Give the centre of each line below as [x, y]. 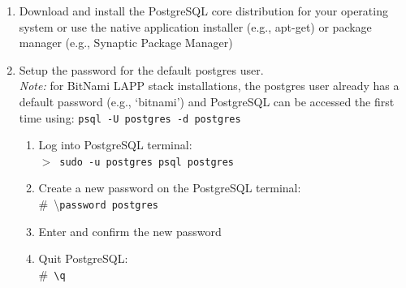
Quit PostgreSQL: [83, 258]
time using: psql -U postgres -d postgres [130, 117]
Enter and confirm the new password [130, 231]
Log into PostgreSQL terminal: [115, 145]
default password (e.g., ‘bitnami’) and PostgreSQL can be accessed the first [207, 101]
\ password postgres [106, 204]
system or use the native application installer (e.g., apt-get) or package [195, 26]
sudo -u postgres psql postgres [147, 162]
